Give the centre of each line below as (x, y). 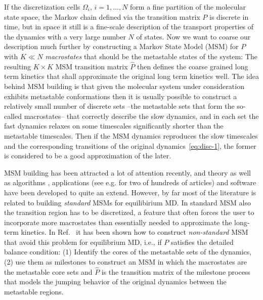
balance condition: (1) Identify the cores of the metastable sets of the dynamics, (128, 252)
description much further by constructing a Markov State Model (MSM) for (121, 46)
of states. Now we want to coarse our (193, 36)
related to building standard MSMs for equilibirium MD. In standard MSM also (127, 202)
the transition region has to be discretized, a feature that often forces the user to (129, 212)
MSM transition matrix (92, 66)
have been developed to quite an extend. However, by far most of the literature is (130, 192)
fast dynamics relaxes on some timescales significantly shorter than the (114, 126)
